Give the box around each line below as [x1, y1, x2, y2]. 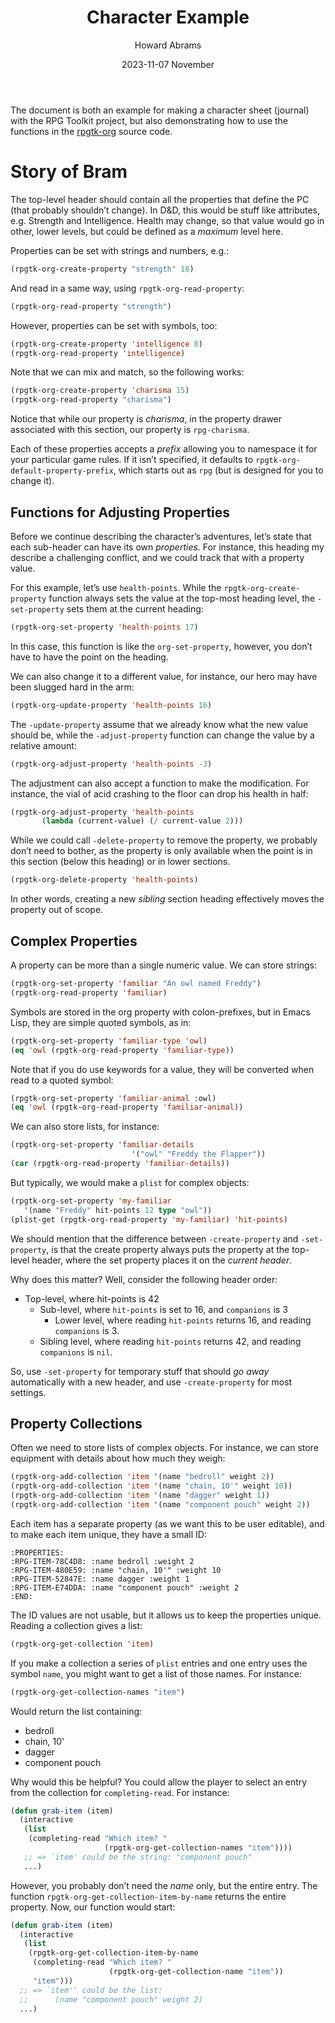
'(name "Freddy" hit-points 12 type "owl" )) [23, 1205, 213, 1215]
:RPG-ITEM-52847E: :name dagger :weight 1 [10, 1574, 190, 1584]
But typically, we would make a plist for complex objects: [10, 1176, 250, 1188]
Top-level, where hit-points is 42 [24, 1292, 160, 1305]
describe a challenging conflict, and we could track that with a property [10, 551, 305, 563]
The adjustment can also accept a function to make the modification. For [10, 777, 310, 789]
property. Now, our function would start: [10, 1901, 176, 1913]
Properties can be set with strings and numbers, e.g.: [10, 244, 230, 256]
